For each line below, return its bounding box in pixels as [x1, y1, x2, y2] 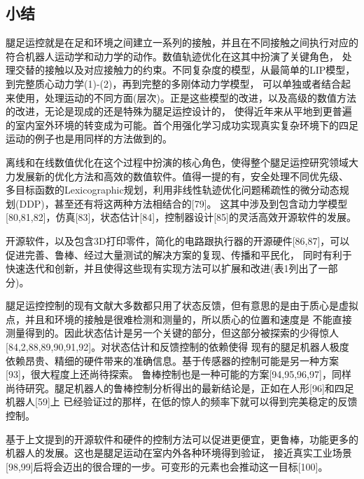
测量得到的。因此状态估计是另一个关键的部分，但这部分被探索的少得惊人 [6, 325, 339, 340]
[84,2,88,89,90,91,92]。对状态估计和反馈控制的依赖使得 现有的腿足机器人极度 [6, 339, 349, 354]
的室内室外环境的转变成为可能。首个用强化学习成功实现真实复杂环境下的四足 [6, 117, 358, 132]
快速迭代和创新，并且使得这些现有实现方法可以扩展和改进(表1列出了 [6, 261, 318, 276]
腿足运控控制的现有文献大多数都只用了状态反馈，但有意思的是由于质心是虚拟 [6, 298, 358, 313]
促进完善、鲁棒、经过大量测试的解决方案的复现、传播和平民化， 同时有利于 [6, 247, 352, 262]
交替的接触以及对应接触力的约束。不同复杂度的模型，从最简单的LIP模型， [15, 62, 356, 77]
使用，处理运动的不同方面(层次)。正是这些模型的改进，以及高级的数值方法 [15, 90, 356, 104]
